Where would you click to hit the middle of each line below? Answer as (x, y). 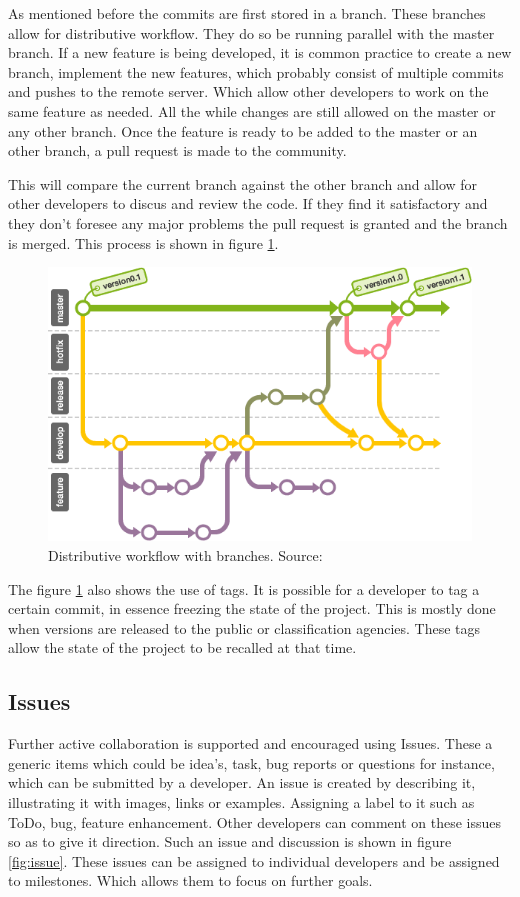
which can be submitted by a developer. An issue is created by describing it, (242, 782)
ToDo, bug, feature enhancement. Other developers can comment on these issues (254, 821)
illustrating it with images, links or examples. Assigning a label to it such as (241, 801)
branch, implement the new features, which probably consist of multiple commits (256, 71)
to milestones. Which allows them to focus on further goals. (190, 880)
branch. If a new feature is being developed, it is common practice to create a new (260, 52)
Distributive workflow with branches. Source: (185, 554)
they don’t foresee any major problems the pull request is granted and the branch (258, 222)
